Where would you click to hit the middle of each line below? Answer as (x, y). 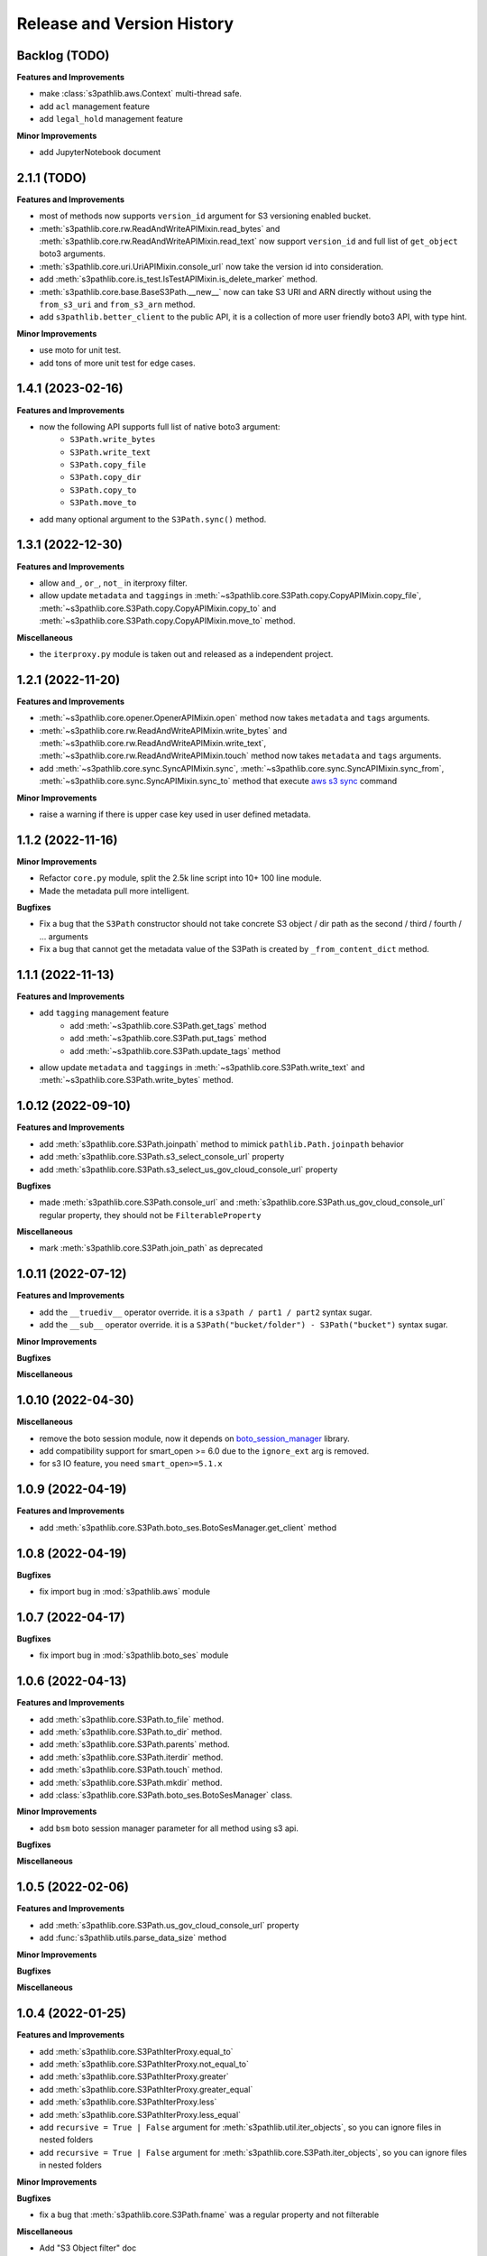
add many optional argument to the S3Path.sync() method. (153, 519)
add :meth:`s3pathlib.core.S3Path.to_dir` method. (131, 1732)
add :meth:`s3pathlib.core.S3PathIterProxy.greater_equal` (146, 2089)
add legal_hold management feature (111, 119)
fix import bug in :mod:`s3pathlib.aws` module (125, 1591)
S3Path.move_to (103, 503)
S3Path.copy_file (108, 465)
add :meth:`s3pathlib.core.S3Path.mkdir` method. (131, 1782)
